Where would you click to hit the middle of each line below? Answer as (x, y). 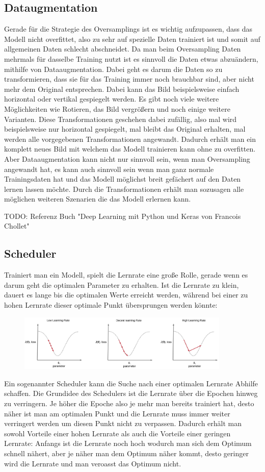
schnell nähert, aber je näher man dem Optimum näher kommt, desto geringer (126, 453)
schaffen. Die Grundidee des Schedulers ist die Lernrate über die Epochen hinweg (131, 393)
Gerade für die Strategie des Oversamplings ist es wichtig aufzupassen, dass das (128, 29)
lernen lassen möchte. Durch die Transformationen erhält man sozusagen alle (124, 189)
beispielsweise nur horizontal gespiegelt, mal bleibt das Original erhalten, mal (125, 129)
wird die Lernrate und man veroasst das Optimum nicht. (93, 463)
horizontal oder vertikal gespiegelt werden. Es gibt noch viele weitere (112, 99)
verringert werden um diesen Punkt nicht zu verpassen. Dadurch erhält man (123, 423)
